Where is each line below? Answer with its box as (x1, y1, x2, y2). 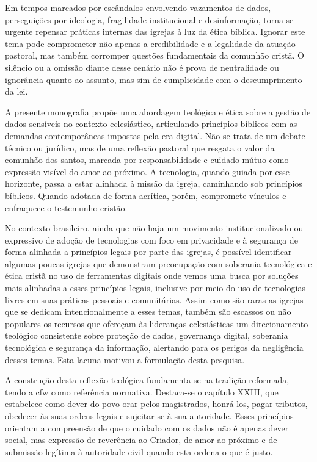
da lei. (5, 85, 28, 98)
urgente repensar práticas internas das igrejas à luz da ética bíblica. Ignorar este (5, 25, 305, 38)
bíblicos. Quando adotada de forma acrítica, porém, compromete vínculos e (5, 189, 286, 201)
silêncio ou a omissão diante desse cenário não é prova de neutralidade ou (5, 60, 279, 73)
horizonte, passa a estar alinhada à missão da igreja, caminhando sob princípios (5, 177, 302, 190)
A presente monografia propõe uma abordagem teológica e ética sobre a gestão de (5, 105, 311, 118)
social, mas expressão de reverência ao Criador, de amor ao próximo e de (5, 433, 277, 446)
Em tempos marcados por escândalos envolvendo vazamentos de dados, (5, 1, 271, 13)
